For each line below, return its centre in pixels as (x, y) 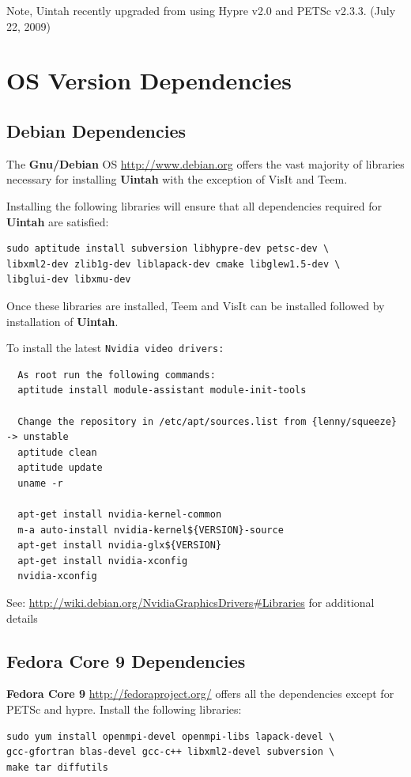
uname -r (40, 483)
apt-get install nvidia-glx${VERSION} (120, 546)
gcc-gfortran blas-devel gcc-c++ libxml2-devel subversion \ (171, 752)
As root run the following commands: (117, 375)
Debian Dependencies (96, 130)
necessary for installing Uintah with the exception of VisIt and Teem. (177, 179)
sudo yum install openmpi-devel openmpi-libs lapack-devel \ (171, 736)
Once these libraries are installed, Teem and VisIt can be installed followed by (196, 305)
